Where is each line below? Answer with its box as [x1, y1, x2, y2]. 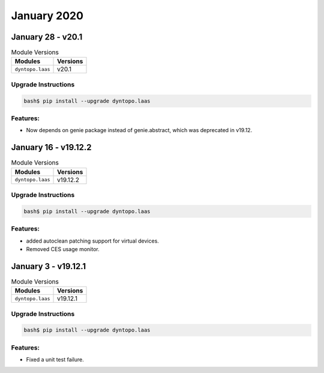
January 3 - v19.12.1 [11, 261, 86, 271]
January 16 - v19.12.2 [11, 142, 92, 153]
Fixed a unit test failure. [26, 356, 84, 363]
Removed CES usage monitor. [26, 245, 100, 252]
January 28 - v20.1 [11, 32, 83, 42]
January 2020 [11, 9, 84, 22]
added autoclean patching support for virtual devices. [26, 237, 159, 244]
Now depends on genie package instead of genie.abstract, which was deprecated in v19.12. [26, 127, 253, 134]
